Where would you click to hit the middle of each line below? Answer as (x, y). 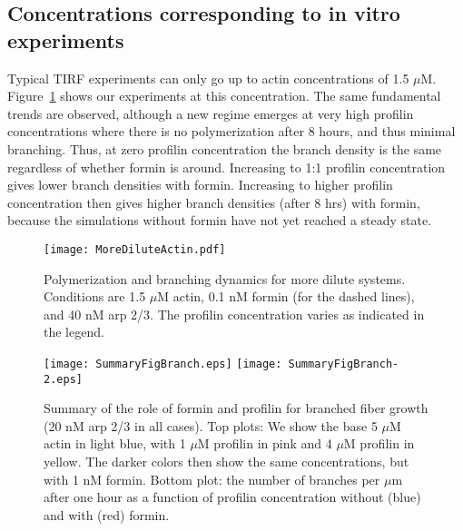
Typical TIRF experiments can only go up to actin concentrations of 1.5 (208, 78)
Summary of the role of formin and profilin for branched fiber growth (236, 408)
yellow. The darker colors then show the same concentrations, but (227, 462)
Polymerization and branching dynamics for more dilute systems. (225, 278)
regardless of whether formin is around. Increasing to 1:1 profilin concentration (227, 167)
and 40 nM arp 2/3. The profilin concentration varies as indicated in (234, 314)
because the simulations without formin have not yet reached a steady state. (220, 220)
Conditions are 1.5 (95, 296)
